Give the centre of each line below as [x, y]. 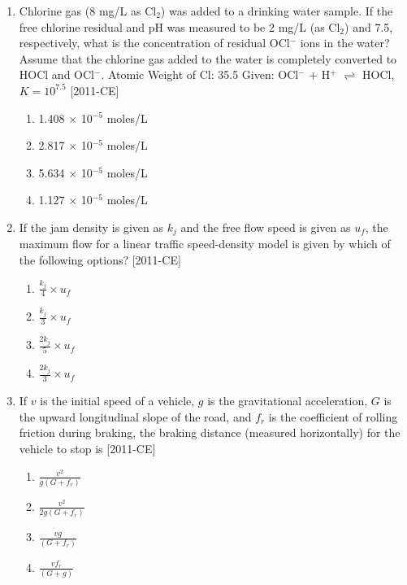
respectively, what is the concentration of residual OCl [154, 43]
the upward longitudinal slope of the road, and [135, 416]
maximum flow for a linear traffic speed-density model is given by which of [205, 244]
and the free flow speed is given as [266, 227]
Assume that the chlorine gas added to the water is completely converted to [208, 58]
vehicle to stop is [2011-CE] [87, 448]
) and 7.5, [369, 26]
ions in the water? [345, 43]
